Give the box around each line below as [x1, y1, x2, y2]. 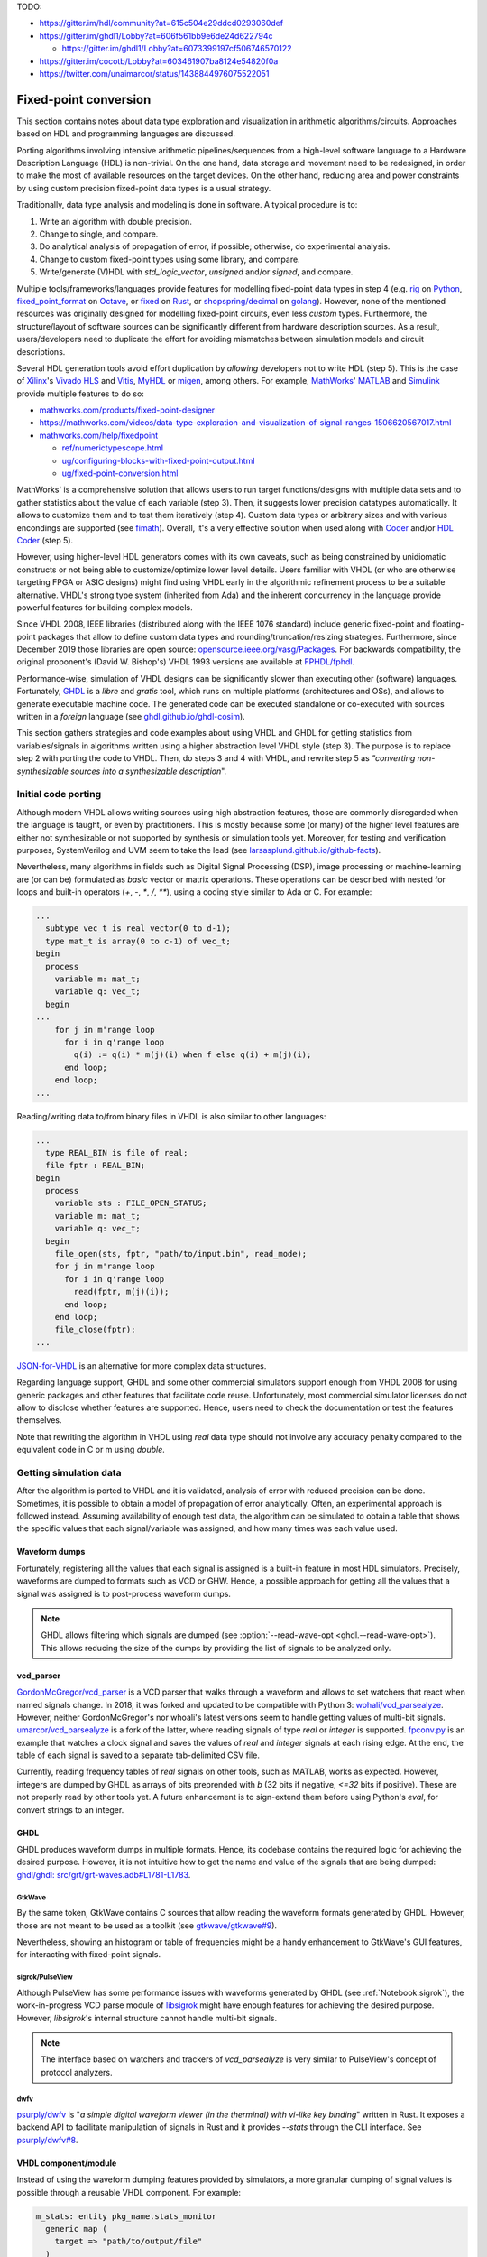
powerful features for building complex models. [16, 601, 193, 613]
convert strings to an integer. [16, 1804, 124, 1815]
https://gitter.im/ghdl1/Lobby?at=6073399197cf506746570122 [61, 43, 292, 54]
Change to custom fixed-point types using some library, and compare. [39, 254, 301, 265]
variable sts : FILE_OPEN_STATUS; [54, 1198, 207, 1209]
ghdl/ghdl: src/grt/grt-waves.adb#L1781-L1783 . [16, 1869, 191, 1880]
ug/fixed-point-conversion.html [61, 468, 179, 478]
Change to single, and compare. [39, 228, 159, 239]
